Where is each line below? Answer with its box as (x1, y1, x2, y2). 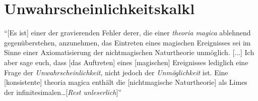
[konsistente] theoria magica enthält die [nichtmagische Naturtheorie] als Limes (4, 77, 247, 87)
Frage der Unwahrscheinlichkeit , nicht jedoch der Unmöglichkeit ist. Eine (4, 67, 228, 77)
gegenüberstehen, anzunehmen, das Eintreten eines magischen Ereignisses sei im (4, 37, 251, 47)
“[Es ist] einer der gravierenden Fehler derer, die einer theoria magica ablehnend (4, 27, 251, 38)
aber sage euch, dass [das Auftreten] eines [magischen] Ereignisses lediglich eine (4, 57, 248, 67)
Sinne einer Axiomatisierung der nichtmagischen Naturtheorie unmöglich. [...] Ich (4, 47, 254, 58)
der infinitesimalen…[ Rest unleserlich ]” (4, 86, 121, 97)
